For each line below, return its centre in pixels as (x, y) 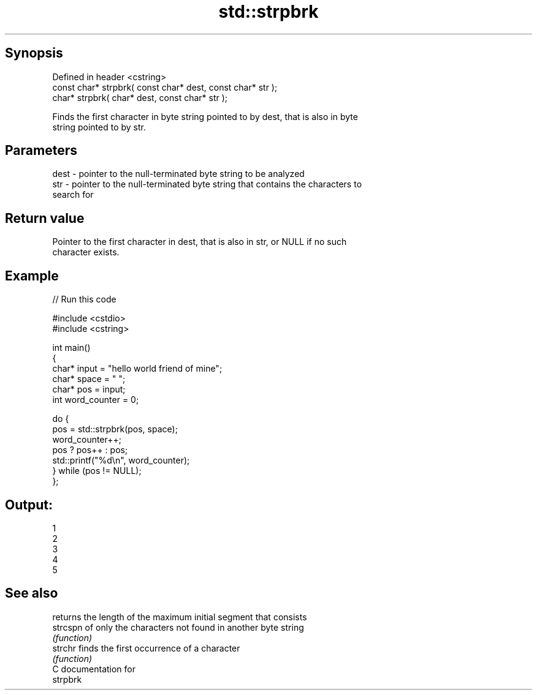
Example (32, 276)
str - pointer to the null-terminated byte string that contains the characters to (207, 184)
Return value (45, 218)
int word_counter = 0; (96, 400)
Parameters (41, 151)
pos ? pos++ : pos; (90, 450)
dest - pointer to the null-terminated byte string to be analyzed (178, 174)
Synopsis (34, 53)
